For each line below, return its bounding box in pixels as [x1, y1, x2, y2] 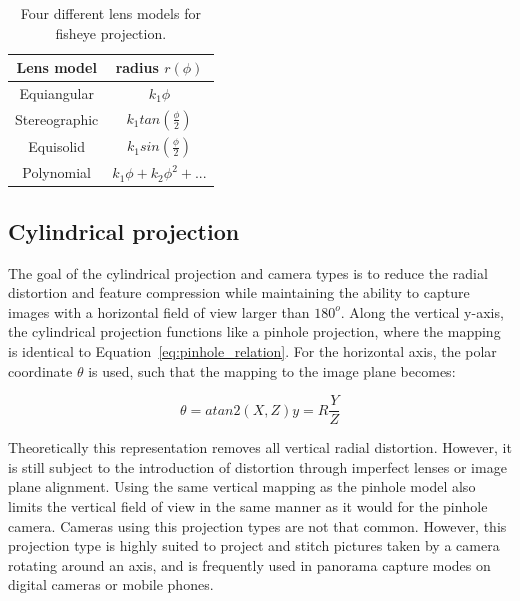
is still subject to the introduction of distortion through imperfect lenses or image [8, 456, 507, 477]
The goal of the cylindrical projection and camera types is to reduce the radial [8, 262, 488, 283]
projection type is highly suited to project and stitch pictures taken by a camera [8, 535, 500, 556]
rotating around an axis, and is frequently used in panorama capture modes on [8, 554, 491, 575]
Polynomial [22, 162, 91, 183]
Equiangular [19, 83, 94, 104]
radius [115, 57, 159, 78]
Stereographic [15, 109, 99, 130]
